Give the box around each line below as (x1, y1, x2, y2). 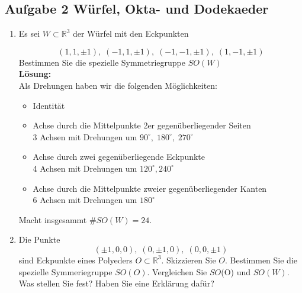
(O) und (221, 265, 251, 278)
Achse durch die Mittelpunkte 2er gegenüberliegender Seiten (33, 119, 251, 131)
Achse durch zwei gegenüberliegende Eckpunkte (33, 150, 205, 163)
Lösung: (18, 67, 52, 80)
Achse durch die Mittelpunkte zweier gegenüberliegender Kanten (33, 182, 267, 194)
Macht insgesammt (18, 213, 87, 226)
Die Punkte (18, 233, 60, 246)
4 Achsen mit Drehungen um (33, 162, 137, 174)
